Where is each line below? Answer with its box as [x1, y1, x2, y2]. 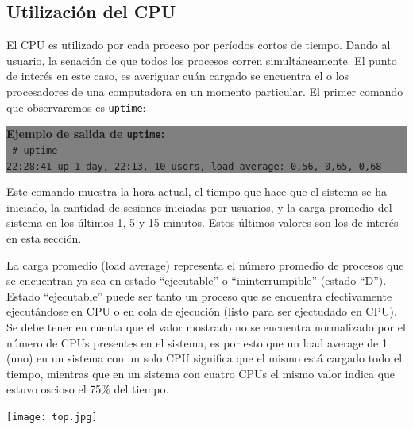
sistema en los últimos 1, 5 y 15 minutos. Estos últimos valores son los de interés [6, 214, 399, 231]
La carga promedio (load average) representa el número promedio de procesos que [6, 256, 404, 273]
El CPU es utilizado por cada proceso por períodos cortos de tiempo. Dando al [6, 36, 391, 53]
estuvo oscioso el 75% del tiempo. [6, 381, 169, 397]
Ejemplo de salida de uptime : [6, 125, 165, 142]
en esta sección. [6, 229, 82, 246]
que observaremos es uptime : [6, 98, 146, 115]
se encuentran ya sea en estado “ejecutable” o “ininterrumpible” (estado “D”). [6, 272, 387, 289]
